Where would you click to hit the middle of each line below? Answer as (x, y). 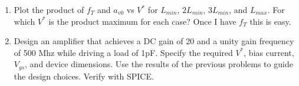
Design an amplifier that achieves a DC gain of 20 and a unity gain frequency (154, 41)
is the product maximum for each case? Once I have (142, 21)
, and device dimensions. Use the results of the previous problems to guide (159, 64)
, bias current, (269, 52)
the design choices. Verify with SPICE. (84, 76)
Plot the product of (49, 9)
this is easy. (270, 21)
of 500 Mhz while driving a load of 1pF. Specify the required (123, 52)
